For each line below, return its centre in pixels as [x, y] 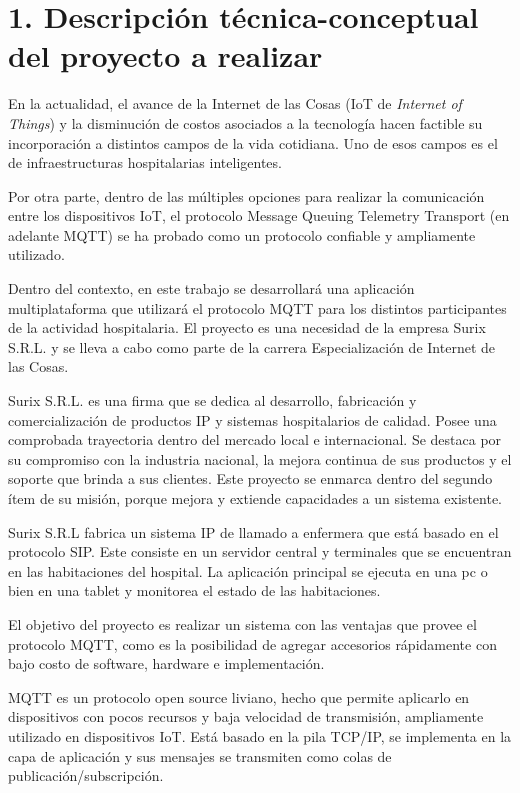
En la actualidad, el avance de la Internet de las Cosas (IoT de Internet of [235, 103]
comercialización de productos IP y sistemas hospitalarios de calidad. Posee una [252, 419]
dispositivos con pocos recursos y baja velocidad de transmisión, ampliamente [246, 716]
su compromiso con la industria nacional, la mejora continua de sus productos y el [260, 458]
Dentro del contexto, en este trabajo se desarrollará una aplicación [211, 288]
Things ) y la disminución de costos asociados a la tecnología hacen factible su [245, 122]
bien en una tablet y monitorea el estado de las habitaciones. [194, 590]
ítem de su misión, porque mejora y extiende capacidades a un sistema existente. [255, 498]
